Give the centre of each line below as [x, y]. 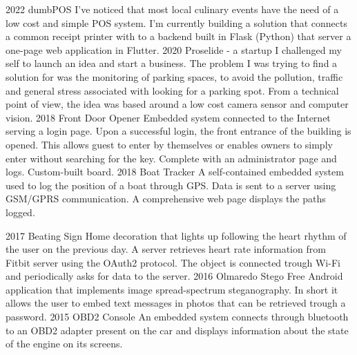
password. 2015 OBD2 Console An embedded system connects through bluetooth [177, 317]
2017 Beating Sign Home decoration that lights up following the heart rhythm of [176, 235]
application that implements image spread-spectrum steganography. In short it [172, 289]
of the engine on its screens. [64, 344]
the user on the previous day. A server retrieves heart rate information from [166, 249]
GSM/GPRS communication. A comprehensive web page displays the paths [166, 199]
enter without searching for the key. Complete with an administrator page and [171, 158]
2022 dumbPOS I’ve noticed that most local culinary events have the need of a [172, 9]
